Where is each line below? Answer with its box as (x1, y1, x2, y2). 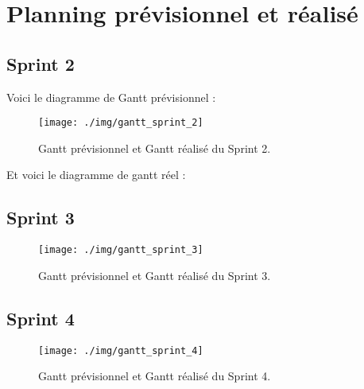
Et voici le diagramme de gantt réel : (6, 166, 186, 183)
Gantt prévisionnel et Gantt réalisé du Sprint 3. (38, 266, 271, 283)
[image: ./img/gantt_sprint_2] (38, 117, 203, 129)
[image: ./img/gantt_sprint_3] (38, 244, 203, 256)
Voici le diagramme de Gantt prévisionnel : (6, 88, 216, 105)
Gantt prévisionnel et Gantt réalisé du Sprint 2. (38, 139, 271, 156)
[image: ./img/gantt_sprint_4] (38, 344, 203, 356)
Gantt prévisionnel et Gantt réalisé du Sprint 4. (38, 368, 271, 384)
